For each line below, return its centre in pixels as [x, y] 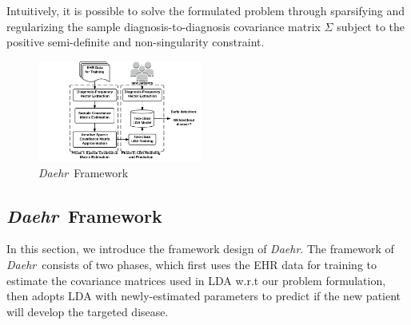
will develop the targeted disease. [88, 311]
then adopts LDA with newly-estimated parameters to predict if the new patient [204, 296]
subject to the [371, 26]
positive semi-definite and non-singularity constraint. [136, 42]
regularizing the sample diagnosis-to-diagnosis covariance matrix [164, 26]
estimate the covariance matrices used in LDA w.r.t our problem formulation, [196, 280]
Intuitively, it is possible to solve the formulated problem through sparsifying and [206, 10]
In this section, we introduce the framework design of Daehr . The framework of [200, 249]
